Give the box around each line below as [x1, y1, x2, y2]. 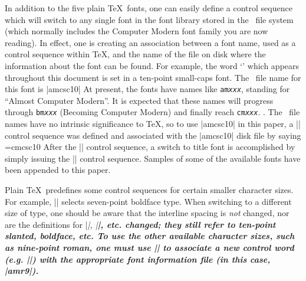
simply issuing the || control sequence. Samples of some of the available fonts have [5, 152, 301, 164]
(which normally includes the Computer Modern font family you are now [5, 25, 268, 37]
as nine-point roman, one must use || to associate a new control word [5, 241, 294, 253]
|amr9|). [5, 264, 39, 277]
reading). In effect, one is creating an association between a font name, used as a [5, 36, 296, 48]
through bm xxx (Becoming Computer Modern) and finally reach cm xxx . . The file [5, 106, 300, 118]
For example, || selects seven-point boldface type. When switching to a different [5, 195, 292, 207]
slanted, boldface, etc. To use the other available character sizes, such [5, 230, 295, 242]
